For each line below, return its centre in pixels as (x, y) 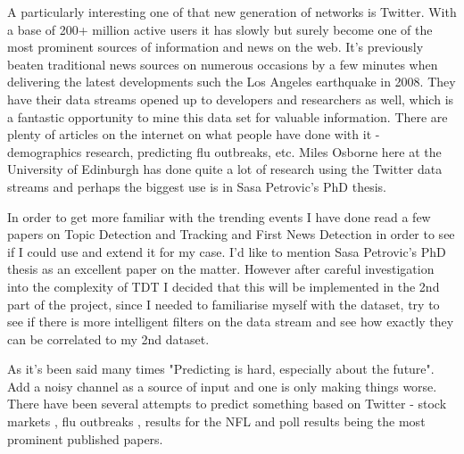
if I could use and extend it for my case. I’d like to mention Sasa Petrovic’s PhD (227, 251)
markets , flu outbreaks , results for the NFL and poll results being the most (216, 421)
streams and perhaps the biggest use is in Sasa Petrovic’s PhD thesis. (197, 186)
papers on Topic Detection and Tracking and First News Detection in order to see (231, 234)
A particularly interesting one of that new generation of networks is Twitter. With (232, 12)
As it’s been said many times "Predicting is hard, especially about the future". (221, 369)
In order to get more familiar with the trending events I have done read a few (219, 216)
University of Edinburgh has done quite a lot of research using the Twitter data (225, 169)
